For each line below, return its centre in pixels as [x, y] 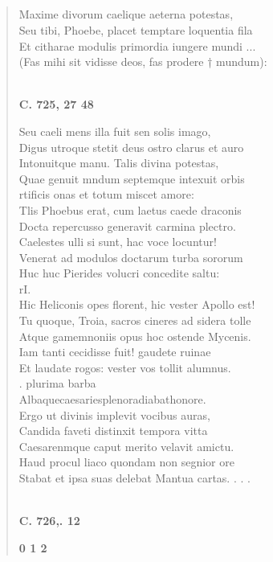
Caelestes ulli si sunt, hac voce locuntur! [118, 242]
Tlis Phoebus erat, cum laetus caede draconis [130, 209]
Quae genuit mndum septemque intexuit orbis [132, 178]
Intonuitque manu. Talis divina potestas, [119, 163]
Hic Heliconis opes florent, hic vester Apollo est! [137, 304]
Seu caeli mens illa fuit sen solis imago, [115, 131]
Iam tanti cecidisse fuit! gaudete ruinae [115, 352]
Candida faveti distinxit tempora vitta [113, 431]
